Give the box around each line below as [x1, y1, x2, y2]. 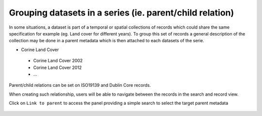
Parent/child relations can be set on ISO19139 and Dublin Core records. [9, 83, 151, 88]
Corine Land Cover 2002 [33, 58, 83, 64]
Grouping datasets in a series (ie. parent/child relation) [9, 7, 234, 18]
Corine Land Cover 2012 [33, 65, 82, 70]
